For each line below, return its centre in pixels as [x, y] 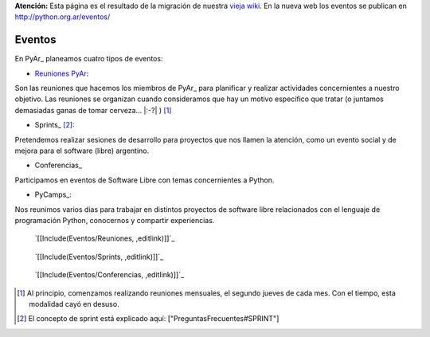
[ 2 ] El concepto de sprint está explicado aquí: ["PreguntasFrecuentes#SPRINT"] [148, 319]
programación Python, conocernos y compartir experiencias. [115, 220]
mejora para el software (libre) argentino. [82, 151]
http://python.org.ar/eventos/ [63, 17]
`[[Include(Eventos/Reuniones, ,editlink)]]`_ [105, 238]
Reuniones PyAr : [62, 73]
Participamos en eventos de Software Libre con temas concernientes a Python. [145, 180]
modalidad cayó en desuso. [74, 304]
